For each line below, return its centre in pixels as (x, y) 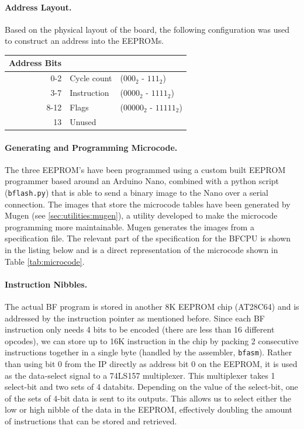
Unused (83, 121)
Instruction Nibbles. (46, 284)
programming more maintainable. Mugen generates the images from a (129, 226)
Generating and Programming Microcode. (91, 147)
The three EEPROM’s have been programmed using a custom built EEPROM (145, 169)
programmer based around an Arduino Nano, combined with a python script (142, 181)
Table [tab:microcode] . (45, 261)
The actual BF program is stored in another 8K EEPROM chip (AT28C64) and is (152, 306)
